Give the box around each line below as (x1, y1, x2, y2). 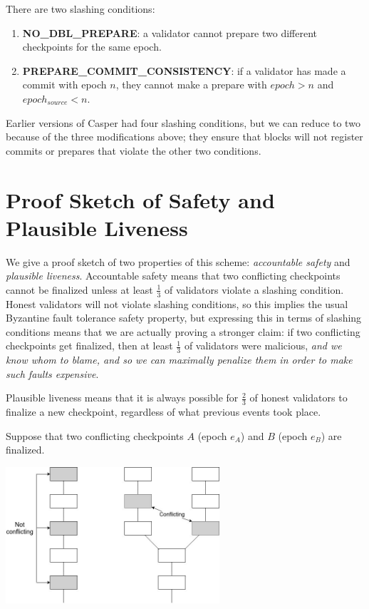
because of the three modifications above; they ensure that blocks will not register (6, 129, 363, 144)
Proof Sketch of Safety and (6, 185, 275, 214)
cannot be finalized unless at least (6, 282, 153, 297)
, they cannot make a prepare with (115, 77, 267, 92)
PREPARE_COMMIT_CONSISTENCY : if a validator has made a (22, 63, 346, 78)
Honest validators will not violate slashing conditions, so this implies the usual (6, 296, 348, 311)
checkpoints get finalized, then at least (6, 338, 173, 353)
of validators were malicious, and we (184, 338, 342, 353)
